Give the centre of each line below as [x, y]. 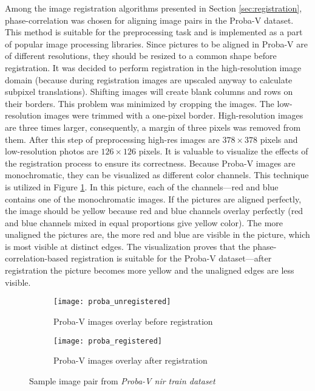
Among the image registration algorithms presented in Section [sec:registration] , [154, 8]
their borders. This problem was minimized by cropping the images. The [140, 103]
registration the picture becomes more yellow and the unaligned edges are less [150, 270]
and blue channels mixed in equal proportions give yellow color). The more [144, 222]
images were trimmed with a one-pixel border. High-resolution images [174, 115]
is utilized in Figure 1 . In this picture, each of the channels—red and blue [142, 186]
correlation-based [37, 258]
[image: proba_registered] [108, 341]
